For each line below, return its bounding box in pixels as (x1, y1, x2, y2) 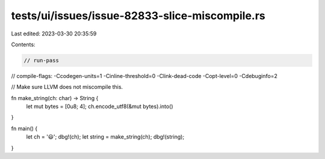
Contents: (11, 41, 36, 48)
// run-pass (23, 57, 60, 64)
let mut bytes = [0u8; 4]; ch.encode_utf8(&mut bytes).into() (26, 103, 174, 110)
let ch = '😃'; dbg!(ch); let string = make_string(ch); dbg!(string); (26, 133, 185, 140)
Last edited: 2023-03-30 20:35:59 (11, 30, 97, 37)
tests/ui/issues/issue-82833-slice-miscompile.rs (11, 9, 266, 22)
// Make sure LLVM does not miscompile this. (11, 83, 123, 91)
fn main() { (11, 125, 38, 132)
